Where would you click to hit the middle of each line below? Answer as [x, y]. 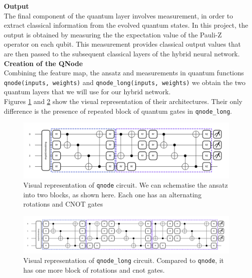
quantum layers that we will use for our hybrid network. [87, 92]
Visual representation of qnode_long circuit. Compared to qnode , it [124, 260]
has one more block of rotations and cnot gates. [94, 270]
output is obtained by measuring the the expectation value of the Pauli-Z [113, 34]
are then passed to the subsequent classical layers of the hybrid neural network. [122, 53]
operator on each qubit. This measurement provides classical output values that [122, 44]
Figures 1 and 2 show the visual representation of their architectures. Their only [123, 101]
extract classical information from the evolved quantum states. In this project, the [126, 25]
